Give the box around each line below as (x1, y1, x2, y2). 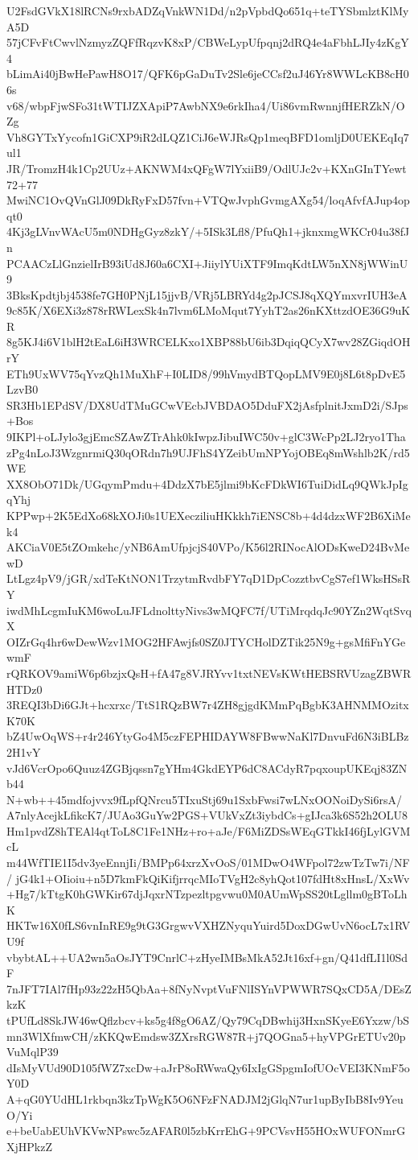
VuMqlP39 (6, 1043, 59, 1060)
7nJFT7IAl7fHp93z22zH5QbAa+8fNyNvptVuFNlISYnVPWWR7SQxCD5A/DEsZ (6, 980, 412, 997)
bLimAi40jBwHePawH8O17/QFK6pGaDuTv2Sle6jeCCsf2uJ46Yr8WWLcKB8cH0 (6, 65, 409, 82)
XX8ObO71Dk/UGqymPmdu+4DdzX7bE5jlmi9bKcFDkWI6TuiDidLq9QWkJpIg (6, 475, 408, 492)
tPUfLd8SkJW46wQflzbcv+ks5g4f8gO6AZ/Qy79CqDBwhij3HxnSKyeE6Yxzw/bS (6, 1012, 410, 1028)
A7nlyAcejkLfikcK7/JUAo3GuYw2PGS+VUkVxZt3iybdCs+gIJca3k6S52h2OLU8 (6, 807, 408, 824)
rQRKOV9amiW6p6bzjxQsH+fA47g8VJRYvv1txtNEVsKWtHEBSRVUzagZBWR (6, 664, 412, 681)
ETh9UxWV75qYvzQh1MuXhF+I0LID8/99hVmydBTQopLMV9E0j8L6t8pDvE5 (6, 365, 406, 382)
